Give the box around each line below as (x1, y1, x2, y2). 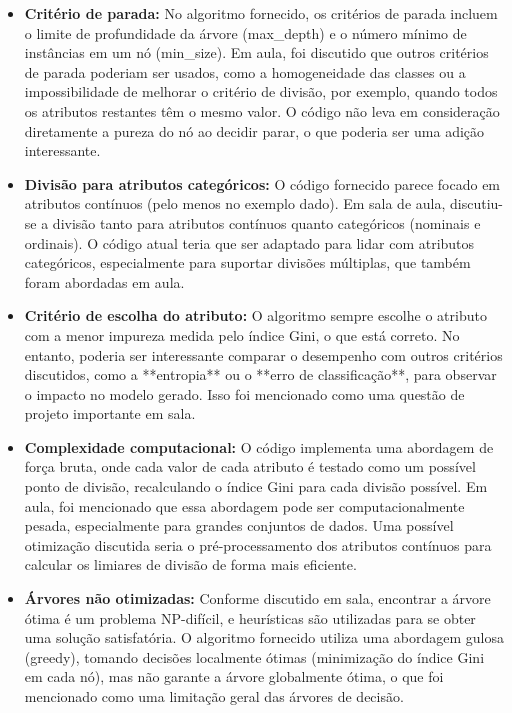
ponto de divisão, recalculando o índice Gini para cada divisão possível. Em (24, 476, 488, 497)
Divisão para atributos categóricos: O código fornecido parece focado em (24, 173, 501, 194)
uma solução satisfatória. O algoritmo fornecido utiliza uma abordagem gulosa (24, 627, 505, 648)
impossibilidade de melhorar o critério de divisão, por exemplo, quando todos (24, 81, 498, 102)
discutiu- (450, 193, 503, 214)
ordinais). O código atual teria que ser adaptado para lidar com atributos (24, 232, 475, 253)
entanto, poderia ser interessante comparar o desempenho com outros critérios (24, 344, 503, 365)
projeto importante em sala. (24, 403, 196, 424)
